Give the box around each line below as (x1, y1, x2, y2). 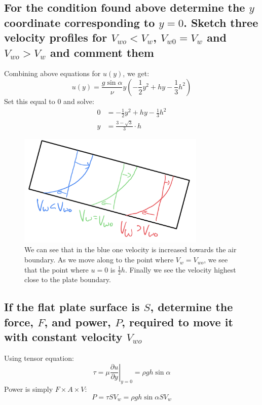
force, (4, 314, 33, 329)
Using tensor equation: (4, 353, 74, 363)
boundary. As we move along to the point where (24, 254, 174, 265)
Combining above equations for (4, 68, 101, 79)
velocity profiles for (4, 29, 107, 45)
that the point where (24, 264, 89, 275)
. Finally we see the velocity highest (125, 264, 236, 275)
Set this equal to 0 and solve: (4, 95, 94, 106)
